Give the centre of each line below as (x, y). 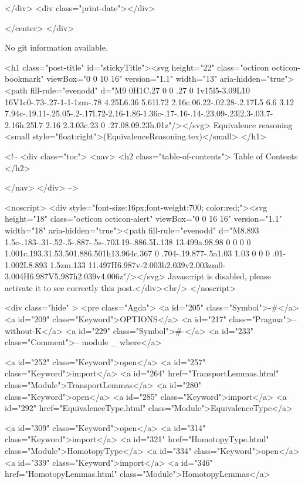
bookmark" (24, 79)
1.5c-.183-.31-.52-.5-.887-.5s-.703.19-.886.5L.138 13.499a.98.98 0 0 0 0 (128, 241)
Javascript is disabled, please (219, 276)
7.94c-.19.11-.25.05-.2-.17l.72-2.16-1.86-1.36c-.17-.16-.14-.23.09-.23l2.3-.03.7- (139, 113)
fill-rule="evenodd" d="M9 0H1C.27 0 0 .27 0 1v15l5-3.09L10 (140, 90)
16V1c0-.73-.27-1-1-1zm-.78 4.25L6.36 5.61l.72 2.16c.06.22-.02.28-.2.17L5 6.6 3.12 (150, 101)
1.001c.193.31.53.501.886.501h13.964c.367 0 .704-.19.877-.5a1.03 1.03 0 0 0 (137, 253)
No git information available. (56, 47)
